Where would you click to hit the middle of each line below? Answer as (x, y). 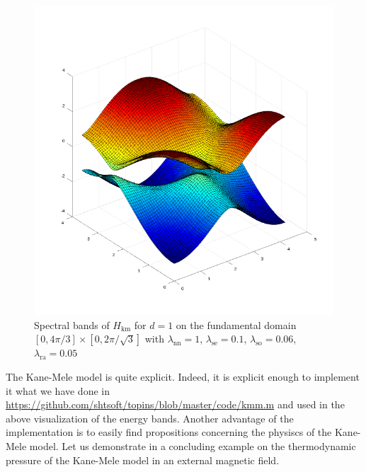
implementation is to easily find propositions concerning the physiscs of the (169, 432)
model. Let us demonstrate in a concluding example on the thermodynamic (193, 445)
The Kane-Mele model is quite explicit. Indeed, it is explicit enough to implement (183, 376)
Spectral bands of (72, 324)
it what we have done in (58, 390)
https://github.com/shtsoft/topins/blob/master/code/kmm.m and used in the (175, 404)
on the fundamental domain (236, 324)
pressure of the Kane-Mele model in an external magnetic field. (143, 460)
